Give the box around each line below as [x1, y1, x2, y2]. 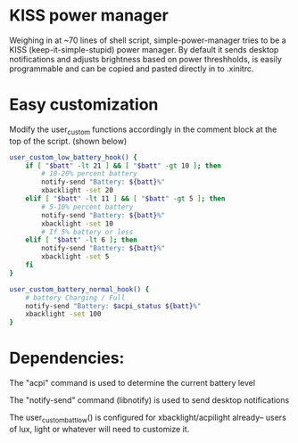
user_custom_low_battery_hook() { [9, 152, 138, 161]
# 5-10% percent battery [41, 202, 134, 211]
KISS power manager [9, 5, 170, 26]
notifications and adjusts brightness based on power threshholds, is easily [9, 53, 283, 64]
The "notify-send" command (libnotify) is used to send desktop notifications [9, 395, 290, 406]
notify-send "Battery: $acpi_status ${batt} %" [25, 301, 202, 310]
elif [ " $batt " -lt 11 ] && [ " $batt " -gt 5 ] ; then [25, 194, 226, 203]
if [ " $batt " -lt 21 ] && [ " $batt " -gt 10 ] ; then [25, 161, 221, 170]
